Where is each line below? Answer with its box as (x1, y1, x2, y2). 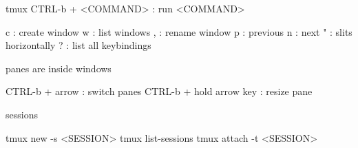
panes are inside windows (6, 61, 112, 75)
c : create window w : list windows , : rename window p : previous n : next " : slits (6, 24, 352, 39)
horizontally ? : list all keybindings (6, 38, 151, 52)
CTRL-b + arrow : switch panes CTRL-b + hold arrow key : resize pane (6, 84, 313, 98)
